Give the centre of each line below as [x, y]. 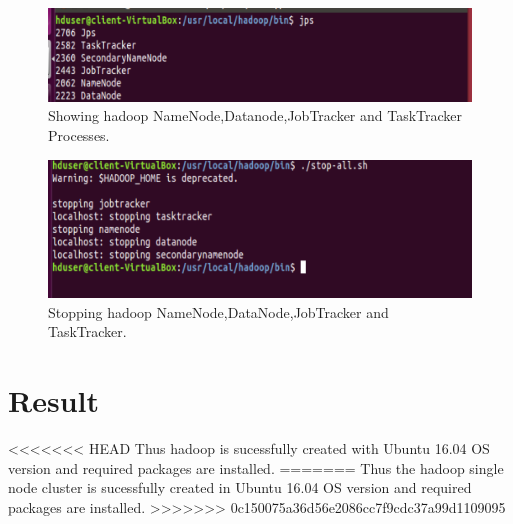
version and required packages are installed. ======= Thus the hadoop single [256, 467]
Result [53, 400]
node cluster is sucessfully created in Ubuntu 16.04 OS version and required [240, 487]
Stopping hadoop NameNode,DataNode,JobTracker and [218, 311]
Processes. [79, 135]
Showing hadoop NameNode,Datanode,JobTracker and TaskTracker [255, 115]
